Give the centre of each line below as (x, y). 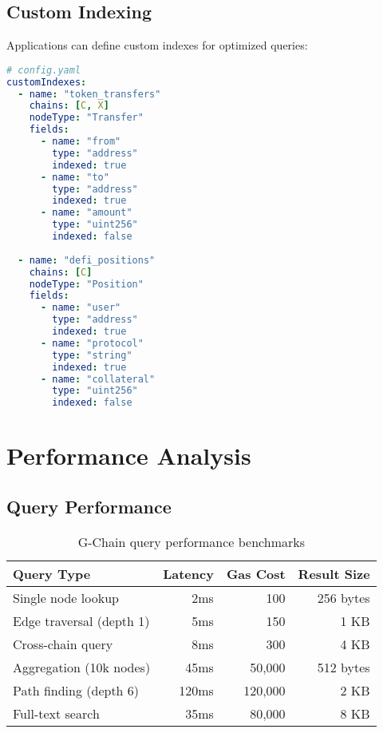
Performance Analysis (129, 456)
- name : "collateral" (98, 379)
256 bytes (344, 597)
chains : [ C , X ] (69, 106)
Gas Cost (256, 573)
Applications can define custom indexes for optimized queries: (157, 45)
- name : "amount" (86, 213)
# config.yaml (44, 70)
